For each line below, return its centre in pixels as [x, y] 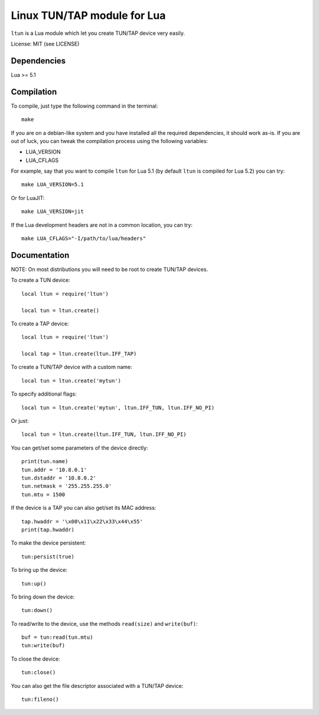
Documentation [40, 255]
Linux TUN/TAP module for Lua [88, 15]
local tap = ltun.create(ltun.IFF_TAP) [79, 354]
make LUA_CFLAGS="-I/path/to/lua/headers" [84, 239]
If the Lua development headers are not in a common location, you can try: [102, 225]
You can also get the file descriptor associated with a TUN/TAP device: [97, 685]
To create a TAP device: [40, 323]
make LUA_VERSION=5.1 [53, 185]
